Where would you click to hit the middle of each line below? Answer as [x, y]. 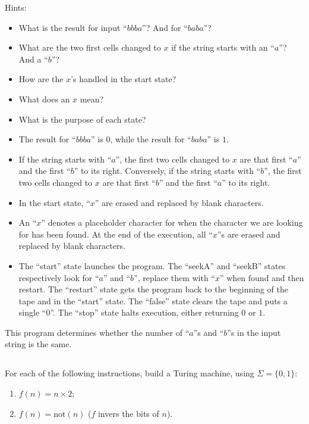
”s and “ [209, 332]
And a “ [33, 59]
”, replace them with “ [174, 277]
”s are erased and [249, 234]
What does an [44, 99]
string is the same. [38, 344]
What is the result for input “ [73, 27]
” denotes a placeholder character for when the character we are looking [172, 222]
